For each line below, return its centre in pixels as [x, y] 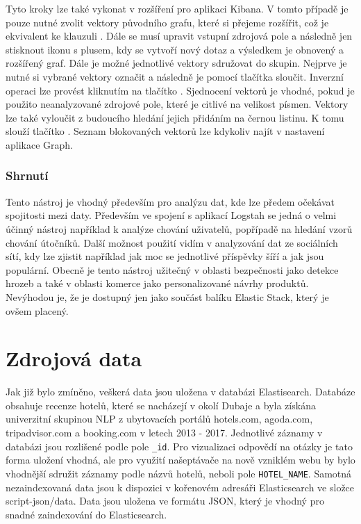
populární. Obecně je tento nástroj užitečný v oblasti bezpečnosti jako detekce [172, 269]
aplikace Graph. [39, 144]
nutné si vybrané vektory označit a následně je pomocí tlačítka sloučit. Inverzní [175, 76]
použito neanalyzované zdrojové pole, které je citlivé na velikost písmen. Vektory [177, 104]
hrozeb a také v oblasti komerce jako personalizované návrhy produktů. [157, 283]
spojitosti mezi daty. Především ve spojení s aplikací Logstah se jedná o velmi [171, 215]
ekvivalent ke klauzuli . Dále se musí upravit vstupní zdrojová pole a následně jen [179, 36]
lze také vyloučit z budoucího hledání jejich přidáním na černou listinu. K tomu [175, 117]
